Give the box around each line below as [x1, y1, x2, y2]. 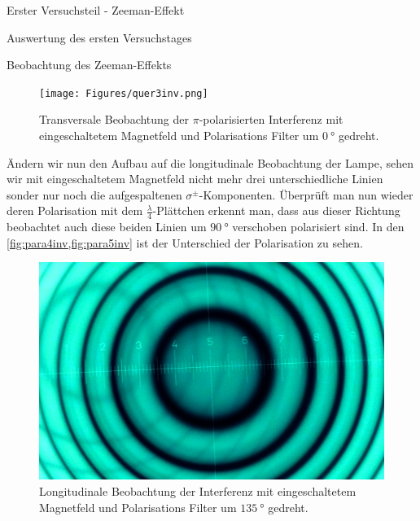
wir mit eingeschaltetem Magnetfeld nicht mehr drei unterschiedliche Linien [7, 170, 383, 187]
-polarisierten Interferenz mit [199, 111, 343, 128]
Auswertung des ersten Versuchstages [7, 28, 192, 46]
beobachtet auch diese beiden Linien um [7, 218, 207, 235]
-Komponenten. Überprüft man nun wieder [199, 186, 413, 203]
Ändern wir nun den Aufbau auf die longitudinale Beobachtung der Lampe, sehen [7, 154, 413, 171]
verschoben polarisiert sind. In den [232, 218, 405, 235]
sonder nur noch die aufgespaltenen [7, 186, 182, 203]
